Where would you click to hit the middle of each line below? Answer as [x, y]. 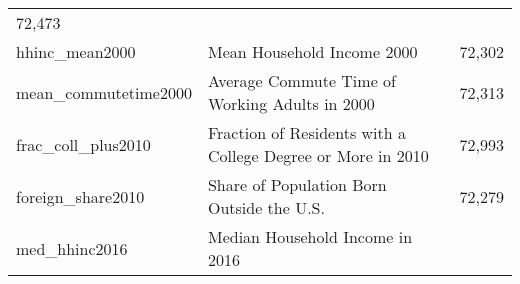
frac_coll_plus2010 [83, 144]
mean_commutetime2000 [104, 92]
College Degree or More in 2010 [318, 155]
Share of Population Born [297, 184]
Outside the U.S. [266, 207]
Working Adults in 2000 [291, 103]
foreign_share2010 [80, 196]
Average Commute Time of [301, 80]
